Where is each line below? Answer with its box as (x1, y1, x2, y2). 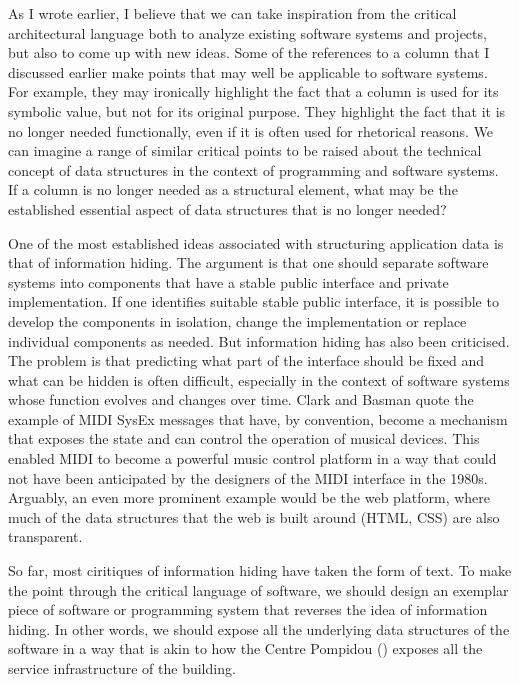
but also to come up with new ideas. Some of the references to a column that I (8, 42, 490, 63)
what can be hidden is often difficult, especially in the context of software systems (8, 369, 510, 390)
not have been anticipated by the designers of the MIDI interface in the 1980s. (8, 467, 488, 488)
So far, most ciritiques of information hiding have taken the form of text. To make (8, 560, 512, 581)
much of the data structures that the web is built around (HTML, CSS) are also (8, 506, 500, 527)
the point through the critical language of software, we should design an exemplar (8, 579, 509, 600)
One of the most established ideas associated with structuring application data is (8, 232, 504, 253)
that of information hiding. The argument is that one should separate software (8, 252, 489, 273)
